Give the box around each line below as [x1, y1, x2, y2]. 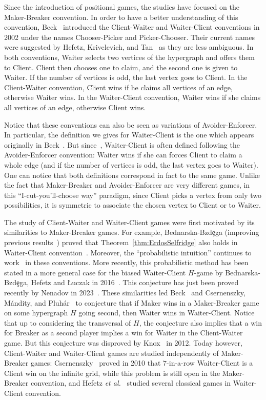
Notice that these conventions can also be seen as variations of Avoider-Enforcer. [4, 119, 257, 130]
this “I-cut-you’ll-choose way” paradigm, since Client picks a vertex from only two [4, 189, 262, 200]
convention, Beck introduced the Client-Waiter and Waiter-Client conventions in [4, 22, 260, 32]
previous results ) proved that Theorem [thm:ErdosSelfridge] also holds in [4, 237, 238, 248]
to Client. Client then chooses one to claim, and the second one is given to [4, 62, 238, 72]
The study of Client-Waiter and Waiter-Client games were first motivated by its [4, 216, 255, 227]
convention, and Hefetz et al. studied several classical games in [30, 377, 231, 388]
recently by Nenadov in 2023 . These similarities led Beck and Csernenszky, [4, 287, 245, 298]
